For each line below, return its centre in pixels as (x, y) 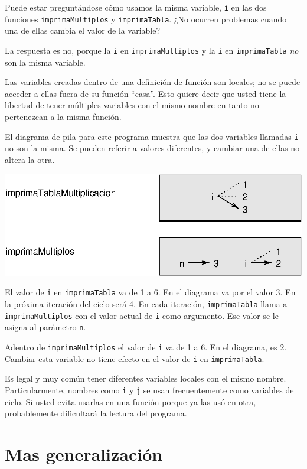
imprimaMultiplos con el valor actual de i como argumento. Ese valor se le (142, 315)
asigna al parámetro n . (45, 327)
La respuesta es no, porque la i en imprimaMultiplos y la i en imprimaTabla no (152, 50)
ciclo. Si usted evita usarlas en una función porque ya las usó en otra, (130, 401)
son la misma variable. (45, 62)
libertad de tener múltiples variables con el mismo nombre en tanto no (132, 105)
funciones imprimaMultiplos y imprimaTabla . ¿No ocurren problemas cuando (146, 19)
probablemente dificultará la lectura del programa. (96, 413)
